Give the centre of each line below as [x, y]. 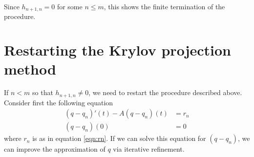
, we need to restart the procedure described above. [165, 92]
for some [70, 6]
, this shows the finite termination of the [164, 6]
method [30, 69]
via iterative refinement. [149, 149]
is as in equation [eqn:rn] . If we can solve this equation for [119, 138]
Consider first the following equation [59, 102]
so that [43, 92]
